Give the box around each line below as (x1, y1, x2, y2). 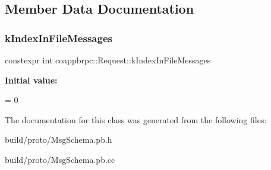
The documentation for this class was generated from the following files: (5, 113, 267, 126)
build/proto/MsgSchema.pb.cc (5, 153, 115, 165)
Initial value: (5, 73, 58, 86)
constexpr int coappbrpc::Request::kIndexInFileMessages (5, 54, 211, 66)
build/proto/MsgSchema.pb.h (5, 133, 112, 146)
